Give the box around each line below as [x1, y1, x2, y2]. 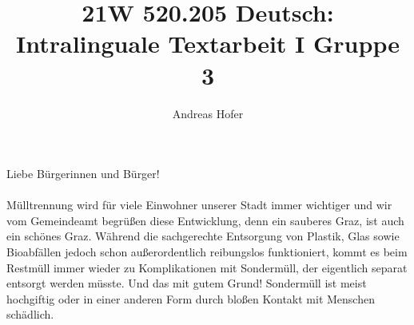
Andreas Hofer [172, 105, 244, 121]
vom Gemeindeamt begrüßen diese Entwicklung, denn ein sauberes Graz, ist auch [6, 212, 404, 228]
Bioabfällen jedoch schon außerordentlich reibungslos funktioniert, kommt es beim [6, 244, 408, 260]
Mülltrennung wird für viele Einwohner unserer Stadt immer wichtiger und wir [6, 196, 392, 213]
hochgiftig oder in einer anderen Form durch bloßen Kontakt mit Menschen [6, 290, 375, 307]
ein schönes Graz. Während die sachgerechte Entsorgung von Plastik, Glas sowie [6, 228, 400, 244]
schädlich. [6, 306, 54, 323]
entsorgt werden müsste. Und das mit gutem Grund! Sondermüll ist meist [6, 275, 367, 291]
